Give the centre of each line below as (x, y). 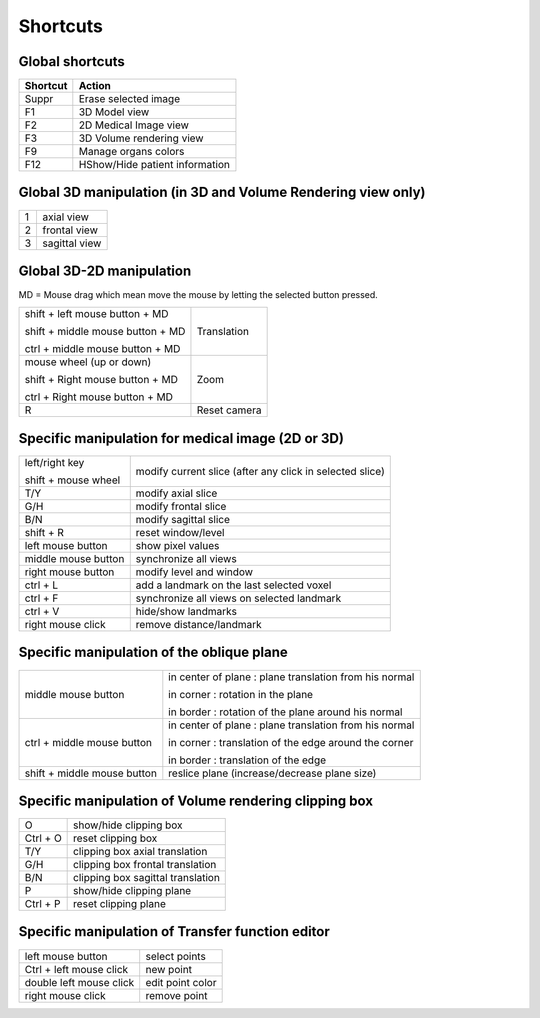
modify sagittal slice (182, 519)
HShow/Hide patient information (154, 165)
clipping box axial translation (140, 852)
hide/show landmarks (186, 611)
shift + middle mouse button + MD (105, 332)
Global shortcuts (71, 61)
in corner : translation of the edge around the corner (291, 742)
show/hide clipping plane (132, 891)
